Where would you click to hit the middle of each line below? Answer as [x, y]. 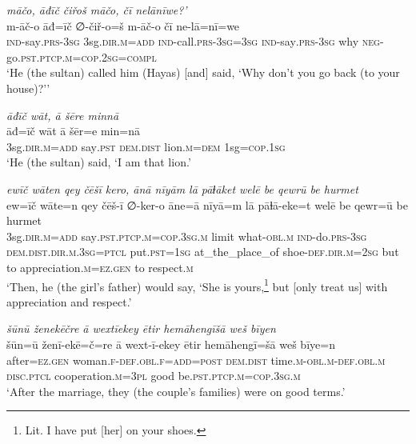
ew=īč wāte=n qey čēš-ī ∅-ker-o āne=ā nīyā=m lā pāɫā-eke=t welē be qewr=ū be [207, 204]
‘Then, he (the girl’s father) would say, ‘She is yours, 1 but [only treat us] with [197, 285]
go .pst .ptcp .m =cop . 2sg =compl [82, 56]
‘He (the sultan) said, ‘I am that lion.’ [99, 162]
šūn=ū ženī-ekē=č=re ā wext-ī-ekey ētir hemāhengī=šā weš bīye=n [171, 344]
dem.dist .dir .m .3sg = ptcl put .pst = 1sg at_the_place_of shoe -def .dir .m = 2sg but [203, 252]
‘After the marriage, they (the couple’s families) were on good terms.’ [176, 391]
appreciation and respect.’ [69, 301]
